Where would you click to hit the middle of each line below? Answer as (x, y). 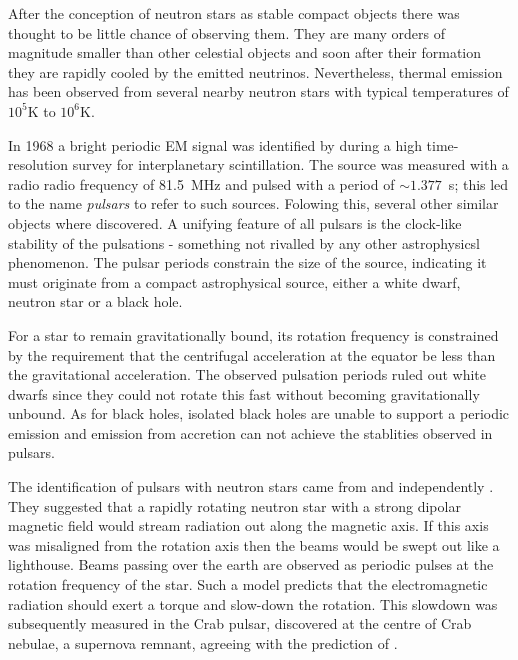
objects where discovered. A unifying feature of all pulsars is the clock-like (235, 222)
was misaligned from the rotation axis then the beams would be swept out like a (254, 544)
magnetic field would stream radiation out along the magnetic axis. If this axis (248, 525)
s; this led (478, 183)
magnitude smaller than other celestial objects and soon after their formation (245, 52)
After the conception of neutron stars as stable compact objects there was (234, 13)
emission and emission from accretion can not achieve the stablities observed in (250, 432)
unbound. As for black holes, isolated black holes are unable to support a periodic (259, 413)
